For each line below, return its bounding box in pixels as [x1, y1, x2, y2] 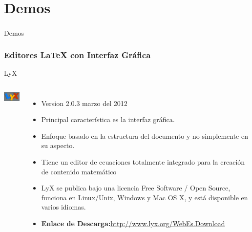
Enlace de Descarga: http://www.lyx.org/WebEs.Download [41, 218, 225, 229]
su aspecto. [41, 140, 75, 150]
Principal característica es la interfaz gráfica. [41, 114, 175, 125]
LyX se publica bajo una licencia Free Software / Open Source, [41, 183, 231, 193]
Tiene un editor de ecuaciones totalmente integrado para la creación [41, 157, 245, 167]
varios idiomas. [41, 202, 86, 212]
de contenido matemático [41, 166, 117, 176]
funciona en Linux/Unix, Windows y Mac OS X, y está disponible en [41, 192, 248, 202]
